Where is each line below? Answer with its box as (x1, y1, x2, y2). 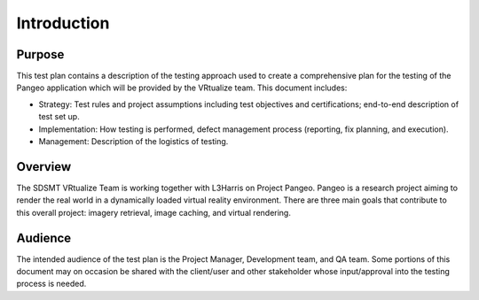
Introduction (16, 13, 110, 33)
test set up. (38, 112, 80, 122)
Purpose (16, 47, 65, 62)
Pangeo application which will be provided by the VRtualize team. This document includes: (16, 82, 348, 93)
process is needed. (16, 279, 87, 289)
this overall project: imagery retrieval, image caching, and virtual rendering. (16, 207, 292, 218)
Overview (16, 159, 72, 174)
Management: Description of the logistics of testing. (38, 136, 229, 147)
